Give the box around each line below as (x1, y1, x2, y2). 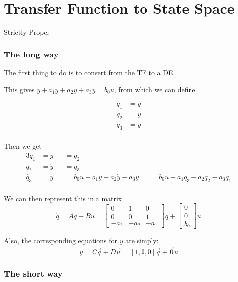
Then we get (4, 141, 42, 151)
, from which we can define (114, 84, 195, 94)
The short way (4, 267, 63, 279)
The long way (4, 48, 59, 60)
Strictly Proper (4, 27, 50, 37)
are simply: (125, 235, 159, 245)
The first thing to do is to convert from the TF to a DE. (4, 67, 175, 77)
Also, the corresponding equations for (4, 235, 118, 245)
